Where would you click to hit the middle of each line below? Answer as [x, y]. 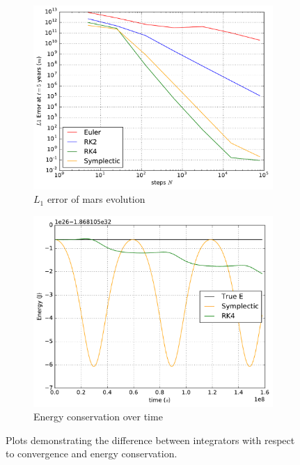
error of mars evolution [96, 199]
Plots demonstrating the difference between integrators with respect [150, 440]
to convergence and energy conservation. [92, 453]
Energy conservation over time [98, 417]
